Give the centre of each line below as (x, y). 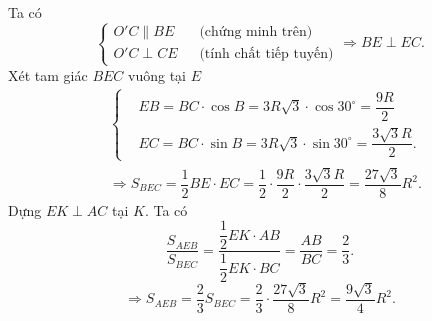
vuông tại (157, 74)
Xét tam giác (48, 74)
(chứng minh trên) (256, 32)
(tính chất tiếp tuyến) (266, 54)
